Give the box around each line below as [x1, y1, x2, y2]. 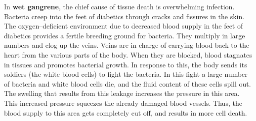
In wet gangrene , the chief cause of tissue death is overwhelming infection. [4, 1, 235, 11]
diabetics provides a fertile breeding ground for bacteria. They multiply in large [4, 30, 245, 40]
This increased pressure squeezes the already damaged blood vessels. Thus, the [4, 97, 242, 108]
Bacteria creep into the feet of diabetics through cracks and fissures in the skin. [4, 11, 245, 21]
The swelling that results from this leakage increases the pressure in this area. [4, 88, 240, 98]
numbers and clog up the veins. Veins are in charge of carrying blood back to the [4, 40, 249, 50]
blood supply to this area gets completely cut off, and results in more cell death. [4, 107, 247, 118]
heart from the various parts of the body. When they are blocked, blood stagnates [4, 49, 252, 60]
